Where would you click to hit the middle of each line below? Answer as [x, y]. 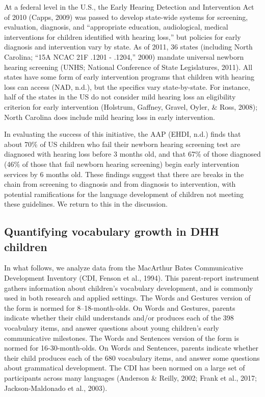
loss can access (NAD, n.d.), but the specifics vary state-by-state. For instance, [127, 86]
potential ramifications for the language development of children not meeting [124, 194]
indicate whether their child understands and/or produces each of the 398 [119, 318]
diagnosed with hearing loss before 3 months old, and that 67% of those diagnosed [132, 154]
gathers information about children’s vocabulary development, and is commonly [129, 288]
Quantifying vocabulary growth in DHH [112, 231]
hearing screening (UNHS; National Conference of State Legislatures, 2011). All [128, 67]
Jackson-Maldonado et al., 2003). [56, 388]
